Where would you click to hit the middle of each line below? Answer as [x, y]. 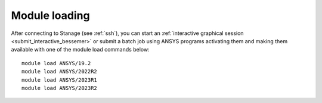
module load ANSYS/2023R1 [60, 80]
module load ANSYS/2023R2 [60, 88]
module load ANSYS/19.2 [56, 63]
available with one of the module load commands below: [80, 50]
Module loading [50, 15]
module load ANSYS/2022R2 [60, 72]
